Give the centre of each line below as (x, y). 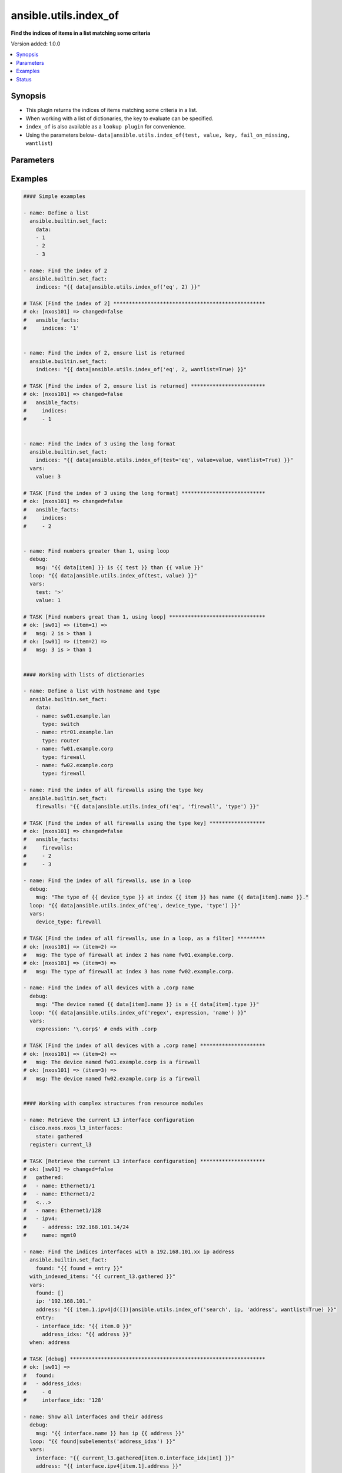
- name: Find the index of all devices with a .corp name (109, 988)
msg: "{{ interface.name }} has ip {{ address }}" (110, 1433)
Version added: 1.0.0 (36, 44)
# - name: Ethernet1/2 (59, 1194)
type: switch (61, 724)
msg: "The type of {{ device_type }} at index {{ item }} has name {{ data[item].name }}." (172, 897)
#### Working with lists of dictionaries (84, 674)
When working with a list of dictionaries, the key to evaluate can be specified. (119, 118)
